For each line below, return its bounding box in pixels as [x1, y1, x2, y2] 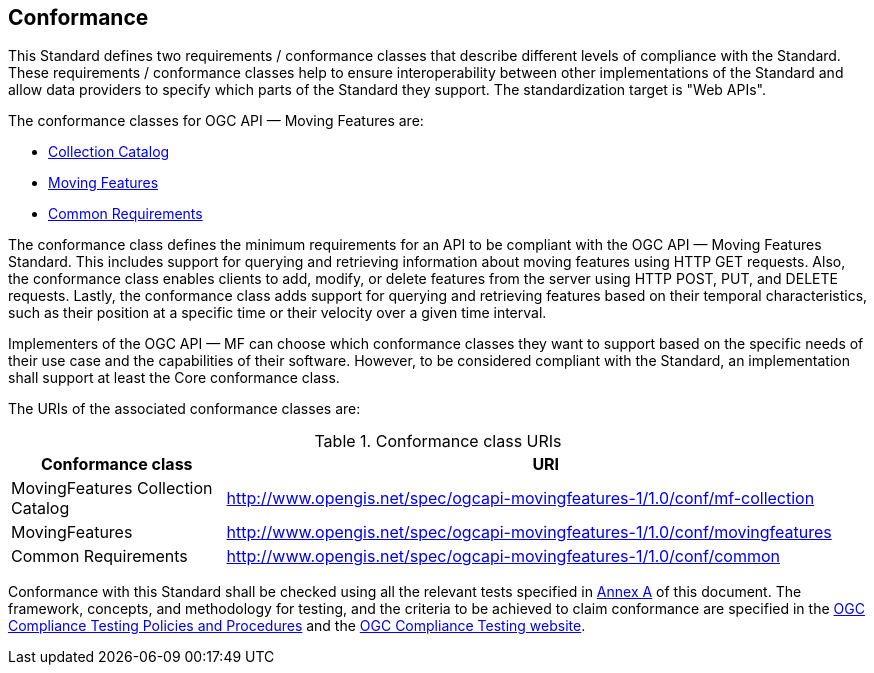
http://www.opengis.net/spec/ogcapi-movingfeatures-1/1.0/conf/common [226, 546, 780, 567]
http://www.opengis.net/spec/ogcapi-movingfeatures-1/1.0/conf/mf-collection [226, 488, 815, 509]
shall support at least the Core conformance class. [8, 369, 340, 387]
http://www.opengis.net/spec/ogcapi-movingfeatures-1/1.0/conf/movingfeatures [226, 522, 832, 543]
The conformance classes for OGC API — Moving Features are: [8, 112, 424, 130]
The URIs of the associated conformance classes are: [8, 400, 361, 418]
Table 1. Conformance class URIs [314, 431, 562, 452]
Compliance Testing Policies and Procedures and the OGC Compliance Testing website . [8, 617, 586, 635]
